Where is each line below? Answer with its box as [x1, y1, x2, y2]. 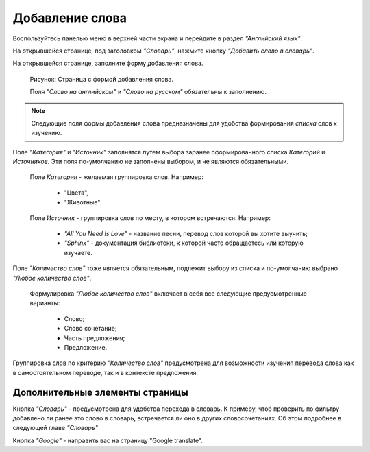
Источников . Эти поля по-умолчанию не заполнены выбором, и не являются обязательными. [12, 158, 289, 166]
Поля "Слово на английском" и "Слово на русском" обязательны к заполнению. [29, 88, 267, 96]
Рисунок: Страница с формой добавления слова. [29, 75, 174, 83]
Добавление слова [12, 10, 127, 25]
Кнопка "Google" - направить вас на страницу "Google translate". [12, 436, 203, 444]
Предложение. [64, 343, 108, 351]
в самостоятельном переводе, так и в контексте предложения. [12, 368, 199, 377]
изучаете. [64, 248, 92, 257]
